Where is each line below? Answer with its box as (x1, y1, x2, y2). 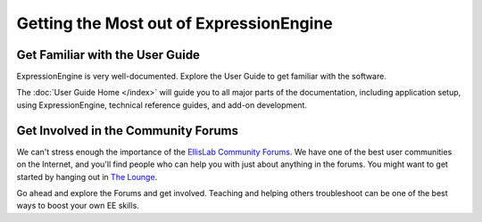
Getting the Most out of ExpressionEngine (16, 13, 334, 33)
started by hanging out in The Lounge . (16, 171, 158, 182)
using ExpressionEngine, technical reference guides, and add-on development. (16, 99, 308, 111)
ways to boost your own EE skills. (16, 201, 140, 211)
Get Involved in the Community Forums (16, 123, 239, 138)
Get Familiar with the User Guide (16, 47, 201, 62)
